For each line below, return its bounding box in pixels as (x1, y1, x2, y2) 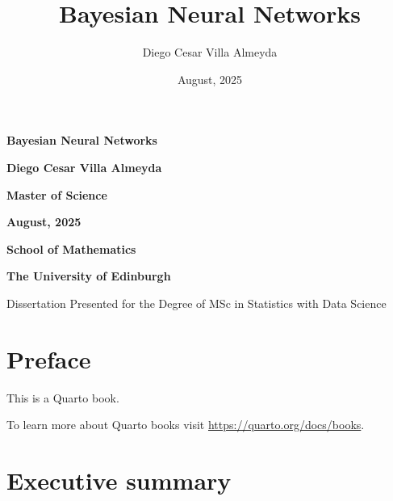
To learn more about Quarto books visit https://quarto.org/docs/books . (6, 416, 365, 433)
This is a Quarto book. (6, 389, 119, 406)
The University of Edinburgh (6, 267, 171, 284)
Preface (6, 342, 91, 375)
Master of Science (6, 186, 107, 203)
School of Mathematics (6, 240, 136, 257)
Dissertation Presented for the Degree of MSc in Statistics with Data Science (6, 294, 387, 311)
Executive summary (6, 463, 232, 496)
